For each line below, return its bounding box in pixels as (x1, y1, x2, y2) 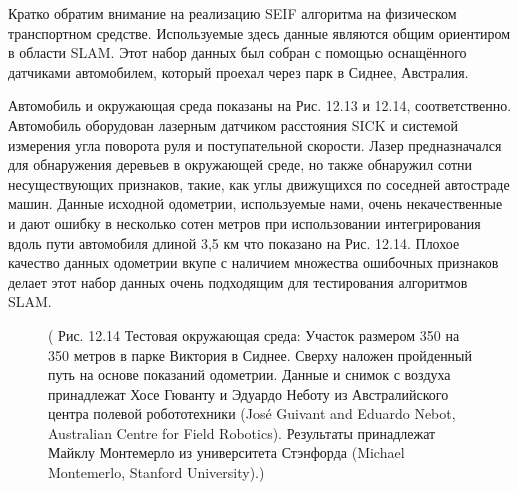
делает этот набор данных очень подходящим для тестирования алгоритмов (8, 271, 468, 292)
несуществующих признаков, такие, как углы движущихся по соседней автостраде (8, 173, 510, 194)
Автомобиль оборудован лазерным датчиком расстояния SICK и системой (8, 114, 458, 135)
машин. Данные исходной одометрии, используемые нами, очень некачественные (8, 193, 503, 214)
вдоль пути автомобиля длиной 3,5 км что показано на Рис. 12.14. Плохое (8, 232, 460, 253)
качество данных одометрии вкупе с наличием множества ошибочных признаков (8, 252, 499, 273)
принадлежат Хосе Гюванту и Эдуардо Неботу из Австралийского (48, 383, 449, 404)
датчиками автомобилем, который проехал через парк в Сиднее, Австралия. (8, 61, 469, 82)
